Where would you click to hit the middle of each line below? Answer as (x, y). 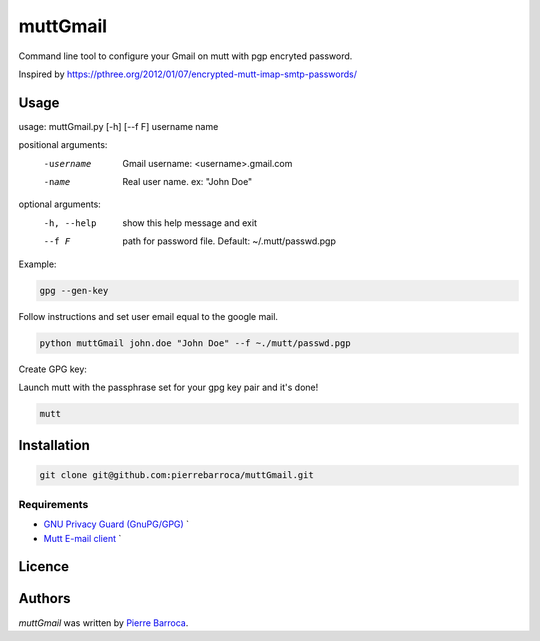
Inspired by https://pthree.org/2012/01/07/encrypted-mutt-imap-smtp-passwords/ (187, 74)
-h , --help (70, 223)
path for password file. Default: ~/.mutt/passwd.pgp (229, 241)
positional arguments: (63, 145)
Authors (44, 598)
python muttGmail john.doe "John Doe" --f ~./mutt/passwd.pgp (195, 343)
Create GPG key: (52, 369)
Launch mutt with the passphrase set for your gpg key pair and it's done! (168, 387)
